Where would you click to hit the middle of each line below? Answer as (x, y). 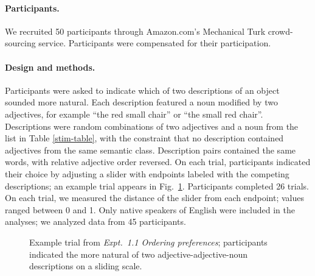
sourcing (20, 43)
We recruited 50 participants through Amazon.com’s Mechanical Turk (135, 31)
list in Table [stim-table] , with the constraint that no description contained (144, 138)
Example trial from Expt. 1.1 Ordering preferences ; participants (148, 242)
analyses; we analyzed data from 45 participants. (95, 221)
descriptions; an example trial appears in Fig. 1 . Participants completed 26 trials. (157, 186)
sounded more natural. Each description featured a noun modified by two (141, 102)
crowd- (280, 31)
